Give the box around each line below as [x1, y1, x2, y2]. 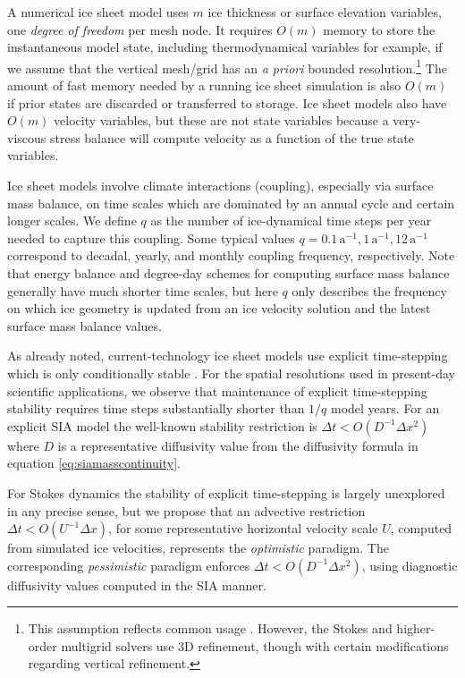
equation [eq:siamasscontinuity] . [7, 453, 181, 472]
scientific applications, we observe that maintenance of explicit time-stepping [7, 381, 427, 400]
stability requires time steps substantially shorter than [7, 399, 305, 418]
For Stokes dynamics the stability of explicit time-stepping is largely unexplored [7, 483, 445, 502]
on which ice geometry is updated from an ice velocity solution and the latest [7, 299, 431, 318]
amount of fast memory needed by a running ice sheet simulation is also [7, 76, 402, 95]
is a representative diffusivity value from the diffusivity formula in [57, 436, 418, 454]
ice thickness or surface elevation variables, [207, 3, 442, 21]
